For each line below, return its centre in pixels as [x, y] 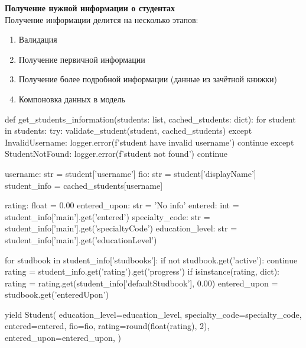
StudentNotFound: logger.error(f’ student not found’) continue [116, 154]
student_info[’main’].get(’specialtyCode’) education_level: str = [121, 228]
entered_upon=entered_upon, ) [63, 338]
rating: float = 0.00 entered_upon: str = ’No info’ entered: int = [122, 205]
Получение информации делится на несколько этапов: [102, 19]
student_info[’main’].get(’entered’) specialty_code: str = [108, 216]
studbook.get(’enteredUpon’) [57, 294]
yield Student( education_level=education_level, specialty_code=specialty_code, [153, 314]
